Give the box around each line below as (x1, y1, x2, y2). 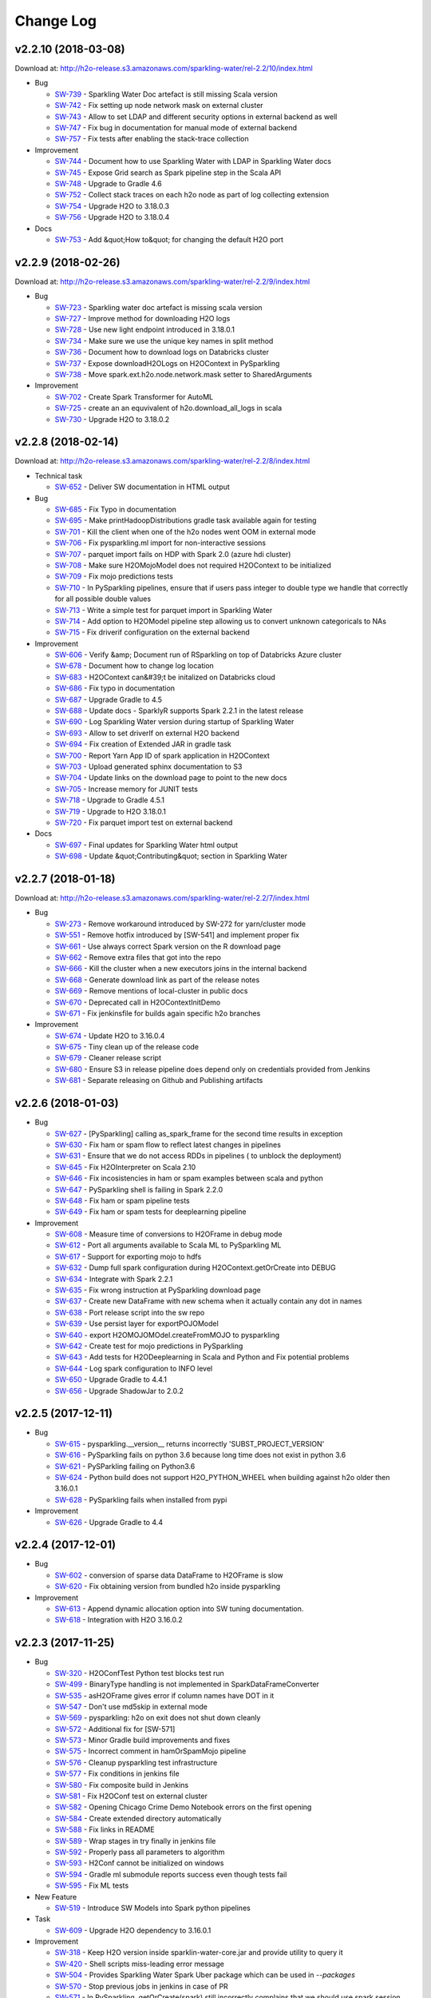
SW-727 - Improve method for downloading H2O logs (54, 314, 231, 323)
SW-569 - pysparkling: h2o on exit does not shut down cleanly (54, 1713, 261, 1722)
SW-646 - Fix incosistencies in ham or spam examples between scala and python (54, 1173, 323, 1183)
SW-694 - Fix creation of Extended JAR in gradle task (54, 739, 231, 749)
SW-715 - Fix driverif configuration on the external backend (54, 627, 251, 637)
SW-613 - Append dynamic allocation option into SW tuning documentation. (54, 1604, 304, 1614)
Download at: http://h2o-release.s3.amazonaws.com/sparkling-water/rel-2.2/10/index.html (14, 64, 313, 74)
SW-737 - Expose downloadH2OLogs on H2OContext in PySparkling (54, 358, 280, 368)
